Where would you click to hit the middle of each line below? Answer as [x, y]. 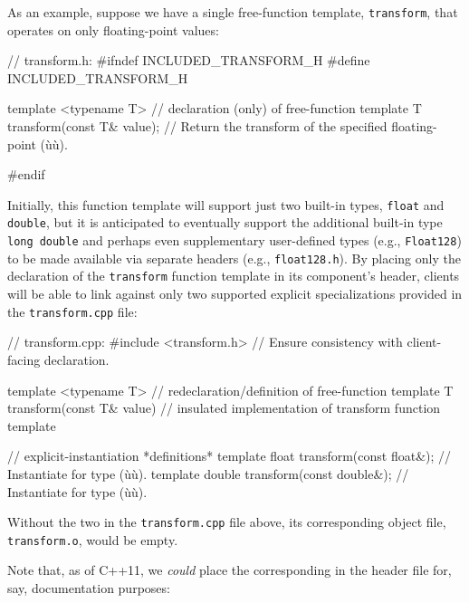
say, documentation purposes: [89, 588]
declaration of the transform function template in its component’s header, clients [234, 276]
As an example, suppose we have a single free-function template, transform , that [233, 12]
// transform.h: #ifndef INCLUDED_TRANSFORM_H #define [189, 60]
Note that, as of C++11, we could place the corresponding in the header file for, [230, 570]
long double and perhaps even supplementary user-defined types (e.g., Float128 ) [234, 240]
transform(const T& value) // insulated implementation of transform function [224, 408]
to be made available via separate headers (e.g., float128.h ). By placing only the [234, 258]
